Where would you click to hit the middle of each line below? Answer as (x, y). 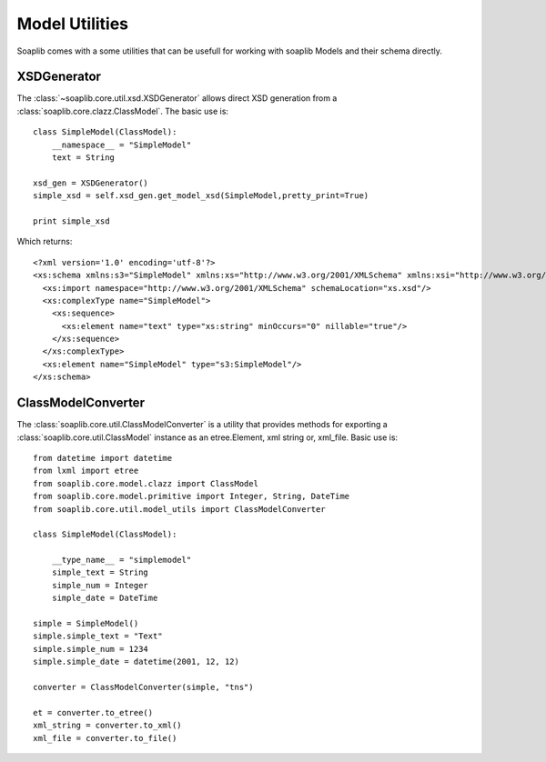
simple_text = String (100, 572)
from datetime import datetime (103, 458)
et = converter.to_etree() (93, 712)
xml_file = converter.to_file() (105, 738)
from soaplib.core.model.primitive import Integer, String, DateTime (192, 496)
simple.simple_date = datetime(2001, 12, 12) (136, 662)
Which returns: (45, 242)
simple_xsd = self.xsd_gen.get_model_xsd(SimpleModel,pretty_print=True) (201, 196)
